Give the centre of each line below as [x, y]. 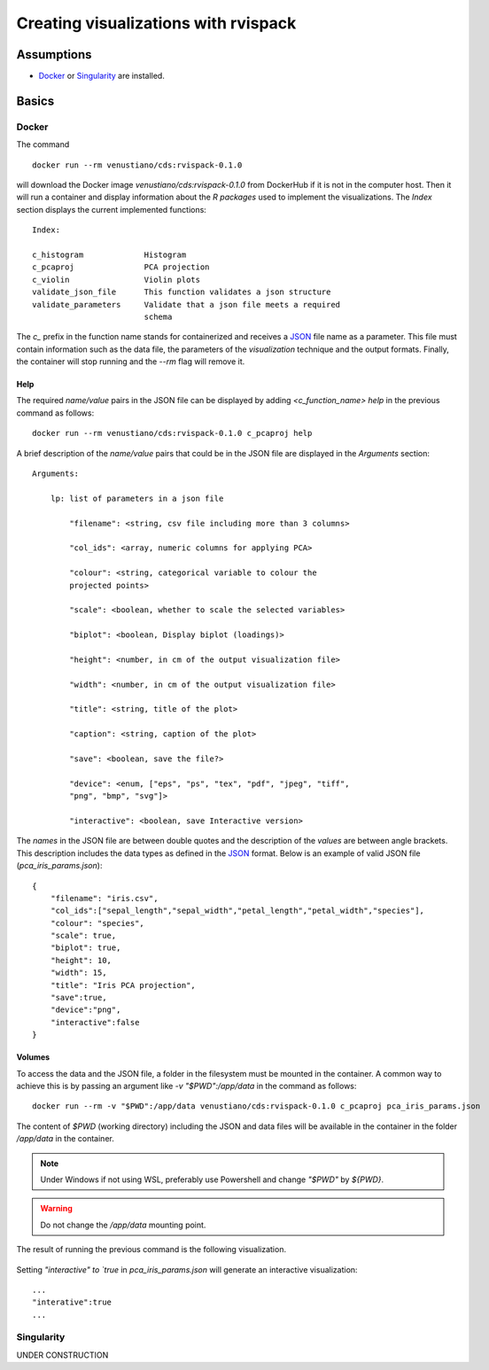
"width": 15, [78, 973]
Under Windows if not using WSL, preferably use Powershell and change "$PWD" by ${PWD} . [212, 1179]
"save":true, [78, 998]
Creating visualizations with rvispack [156, 23]
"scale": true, [83, 936]
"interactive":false [95, 1022]
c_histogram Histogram [109, 254]
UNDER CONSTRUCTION [62, 1355]
